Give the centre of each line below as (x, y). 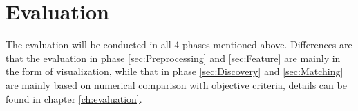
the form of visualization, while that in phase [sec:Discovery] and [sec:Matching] (175, 71)
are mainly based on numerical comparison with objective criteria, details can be (176, 84)
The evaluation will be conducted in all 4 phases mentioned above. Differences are (179, 44)
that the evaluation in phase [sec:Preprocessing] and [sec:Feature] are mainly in (173, 58)
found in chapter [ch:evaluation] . (74, 98)
